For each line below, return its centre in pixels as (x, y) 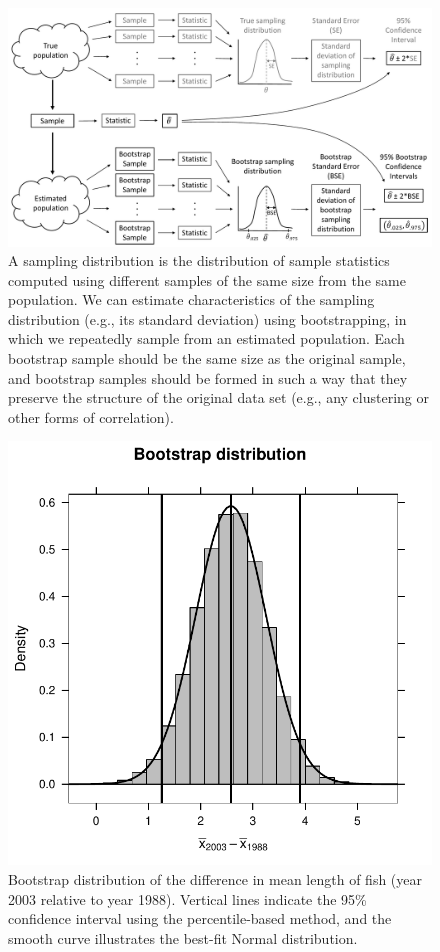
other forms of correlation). (91, 416)
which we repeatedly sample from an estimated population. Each (206, 338)
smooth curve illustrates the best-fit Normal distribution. (183, 937)
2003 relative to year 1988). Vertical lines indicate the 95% (187, 898)
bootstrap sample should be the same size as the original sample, (207, 358)
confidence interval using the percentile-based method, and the (200, 918)
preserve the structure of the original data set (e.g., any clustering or (218, 397)
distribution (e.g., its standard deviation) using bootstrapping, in (207, 318)
